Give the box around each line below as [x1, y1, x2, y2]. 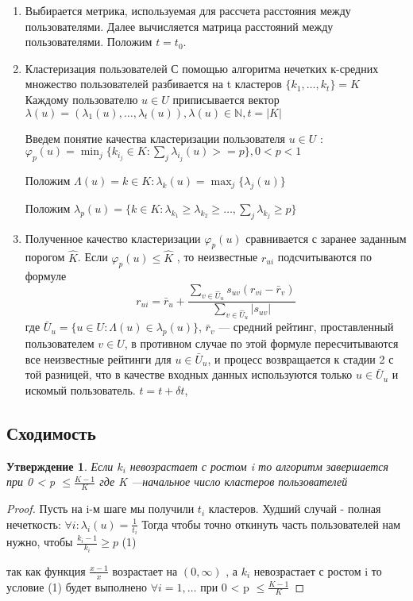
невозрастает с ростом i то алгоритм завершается [129, 457, 389, 474]
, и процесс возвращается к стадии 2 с [207, 350, 394, 367]
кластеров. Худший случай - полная [208, 500, 381, 517]
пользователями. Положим [25, 33, 152, 50]
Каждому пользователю [25, 91, 138, 107]
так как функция [6, 562, 86, 579]
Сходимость [6, 420, 96, 445]
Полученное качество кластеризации [25, 229, 201, 246]
